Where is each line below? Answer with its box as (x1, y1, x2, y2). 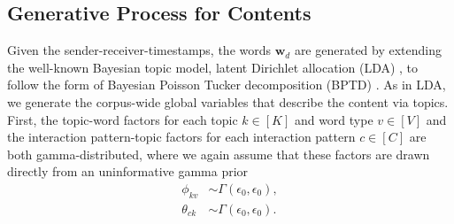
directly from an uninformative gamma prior (7, 162, 249, 181)
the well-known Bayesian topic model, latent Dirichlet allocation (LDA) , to (7, 58, 419, 76)
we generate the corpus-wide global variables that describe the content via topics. (7, 92, 449, 111)
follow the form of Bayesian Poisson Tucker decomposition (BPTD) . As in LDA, (7, 75, 446, 94)
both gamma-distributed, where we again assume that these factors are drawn (7, 144, 430, 163)
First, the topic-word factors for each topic (7, 110, 238, 128)
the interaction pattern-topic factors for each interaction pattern (7, 127, 356, 146)
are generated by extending (294, 41, 442, 59)
